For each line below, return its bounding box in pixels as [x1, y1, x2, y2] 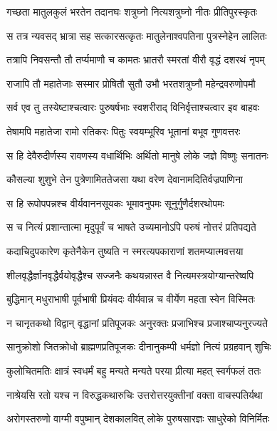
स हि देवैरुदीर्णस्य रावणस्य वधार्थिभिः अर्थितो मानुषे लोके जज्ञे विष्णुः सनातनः [6, 147, 268, 162]
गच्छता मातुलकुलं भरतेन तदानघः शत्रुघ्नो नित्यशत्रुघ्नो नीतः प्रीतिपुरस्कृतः [6, 4, 258, 19]
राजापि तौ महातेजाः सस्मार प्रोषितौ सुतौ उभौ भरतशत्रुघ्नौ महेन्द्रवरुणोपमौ [6, 76, 256, 90]
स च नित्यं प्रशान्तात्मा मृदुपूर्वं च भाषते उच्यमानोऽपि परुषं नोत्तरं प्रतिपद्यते [6, 219, 256, 234]
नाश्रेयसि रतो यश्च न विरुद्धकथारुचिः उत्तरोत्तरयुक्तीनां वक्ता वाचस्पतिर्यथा [6, 387, 263, 402]
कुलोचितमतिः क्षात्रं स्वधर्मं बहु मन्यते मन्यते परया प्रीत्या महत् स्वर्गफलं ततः [6, 363, 261, 378]
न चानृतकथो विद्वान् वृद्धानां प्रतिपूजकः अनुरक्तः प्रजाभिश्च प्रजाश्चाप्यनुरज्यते [6, 315, 268, 330]
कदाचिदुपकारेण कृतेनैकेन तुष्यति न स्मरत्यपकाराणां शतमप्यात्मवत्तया [6, 243, 244, 258]
